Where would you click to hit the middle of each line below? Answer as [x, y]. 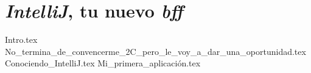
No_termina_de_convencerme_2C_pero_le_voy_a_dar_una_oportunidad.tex [155, 51]
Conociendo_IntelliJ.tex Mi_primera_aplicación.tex [103, 63]
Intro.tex [21, 40]
